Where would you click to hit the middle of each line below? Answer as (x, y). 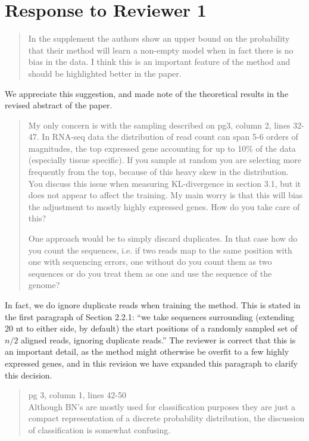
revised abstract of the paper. (59, 105)
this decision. (29, 375)
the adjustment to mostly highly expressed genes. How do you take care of (164, 206)
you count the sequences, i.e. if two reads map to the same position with (160, 250)
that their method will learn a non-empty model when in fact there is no (161, 50)
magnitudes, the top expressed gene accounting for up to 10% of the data (162, 148)
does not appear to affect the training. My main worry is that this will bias (166, 195)
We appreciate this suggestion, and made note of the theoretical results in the (147, 93)
